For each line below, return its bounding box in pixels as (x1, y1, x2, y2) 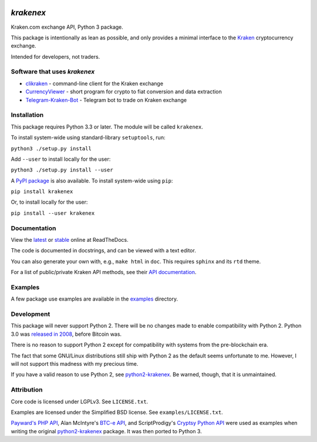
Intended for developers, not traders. (11, 53, 100, 60)
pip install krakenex (11, 188, 73, 195)
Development (11, 310, 50, 318)
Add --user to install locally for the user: (11, 156, 111, 163)
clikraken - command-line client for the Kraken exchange (25, 80, 164, 87)
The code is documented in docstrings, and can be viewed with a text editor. (11, 247, 196, 254)
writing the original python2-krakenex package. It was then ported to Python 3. (11, 427, 202, 434)
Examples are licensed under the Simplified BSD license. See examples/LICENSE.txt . (11, 409, 223, 416)
